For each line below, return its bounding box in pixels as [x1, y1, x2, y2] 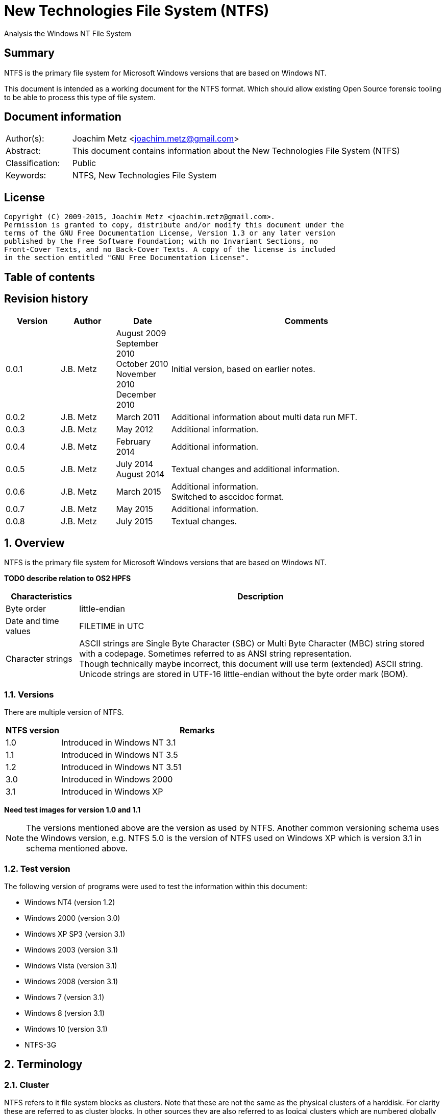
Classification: [6, 158, 60, 169]
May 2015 [116, 503, 154, 514]
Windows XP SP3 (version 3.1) [24, 929, 126, 938]
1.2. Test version [4, 863, 70, 874]
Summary [4, 47, 55, 60]
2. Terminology [4, 1058, 83, 1071]
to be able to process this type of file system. [4, 92, 156, 102]
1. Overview [4, 536, 65, 549]
